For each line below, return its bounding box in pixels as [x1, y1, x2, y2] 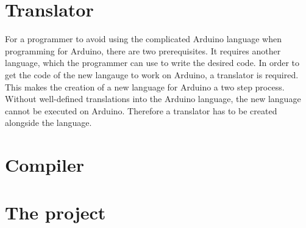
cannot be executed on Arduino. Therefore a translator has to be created [5, 104, 277, 117]
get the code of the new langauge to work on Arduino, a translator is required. [5, 68, 299, 81]
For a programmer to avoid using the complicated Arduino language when [5, 32, 282, 45]
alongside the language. [5, 116, 92, 129]
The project [5, 200, 106, 225]
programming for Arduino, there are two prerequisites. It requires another [5, 44, 281, 57]
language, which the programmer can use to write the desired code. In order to [5, 56, 300, 69]
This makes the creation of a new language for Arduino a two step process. [5, 80, 285, 93]
